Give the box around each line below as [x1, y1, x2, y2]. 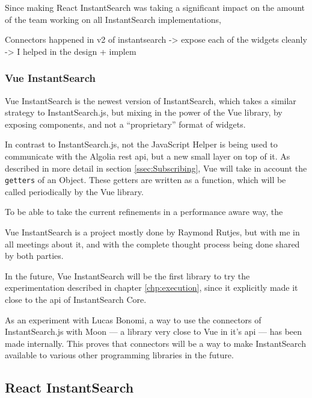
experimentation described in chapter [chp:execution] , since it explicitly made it [5, 281, 298, 294]
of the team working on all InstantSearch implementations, [5, 13, 221, 25]
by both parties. [5, 249, 64, 262]
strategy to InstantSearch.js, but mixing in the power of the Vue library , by [5, 106, 283, 119]
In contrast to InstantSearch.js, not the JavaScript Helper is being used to [5, 138, 278, 151]
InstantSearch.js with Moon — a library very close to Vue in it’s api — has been [5, 325, 302, 338]
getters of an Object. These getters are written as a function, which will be [5, 173, 286, 186]
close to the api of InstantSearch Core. [5, 293, 147, 305]
